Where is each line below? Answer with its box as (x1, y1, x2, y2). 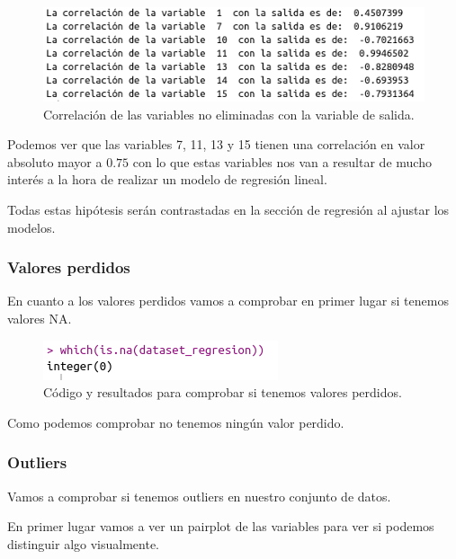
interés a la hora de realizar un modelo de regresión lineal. (7, 170, 327, 189)
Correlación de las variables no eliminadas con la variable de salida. (43, 104, 415, 123)
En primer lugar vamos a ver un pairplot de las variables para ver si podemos (7, 517, 434, 536)
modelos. (7, 217, 56, 236)
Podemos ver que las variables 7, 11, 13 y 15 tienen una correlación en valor (7, 135, 425, 154)
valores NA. (7, 308, 72, 327)
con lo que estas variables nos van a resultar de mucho (132, 152, 432, 171)
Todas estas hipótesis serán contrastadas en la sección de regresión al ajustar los (7, 200, 450, 218)
